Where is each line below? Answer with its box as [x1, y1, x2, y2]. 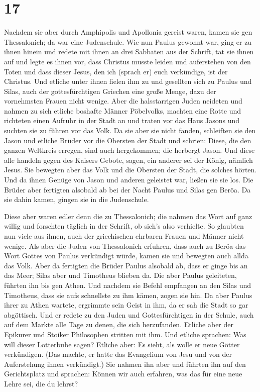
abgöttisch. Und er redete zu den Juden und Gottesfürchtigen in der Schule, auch [4, 309, 254, 320]
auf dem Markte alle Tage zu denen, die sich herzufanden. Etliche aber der [4, 319, 233, 330]
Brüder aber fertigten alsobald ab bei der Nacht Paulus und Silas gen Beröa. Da [4, 184, 251, 194]
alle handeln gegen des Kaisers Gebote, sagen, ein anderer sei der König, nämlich [4, 154, 253, 165]
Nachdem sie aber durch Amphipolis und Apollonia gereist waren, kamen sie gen [4, 27, 252, 37]
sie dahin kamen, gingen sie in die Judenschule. [4, 194, 149, 205]
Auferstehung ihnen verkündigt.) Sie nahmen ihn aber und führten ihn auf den [4, 358, 246, 369]
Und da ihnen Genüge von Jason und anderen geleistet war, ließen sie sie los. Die [4, 174, 253, 185]
